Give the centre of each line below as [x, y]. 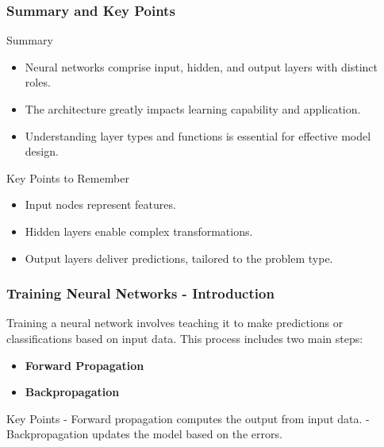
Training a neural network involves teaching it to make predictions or [175, 323]
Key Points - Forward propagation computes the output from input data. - [188, 418]
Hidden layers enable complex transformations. [139, 231]
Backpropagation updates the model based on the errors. [144, 434]
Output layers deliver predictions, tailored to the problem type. [179, 258]
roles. [38, 82]
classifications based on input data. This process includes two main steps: [185, 338]
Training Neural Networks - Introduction [140, 293]
